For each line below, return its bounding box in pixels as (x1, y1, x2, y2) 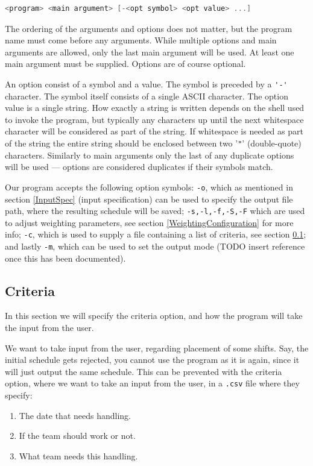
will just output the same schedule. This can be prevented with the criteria (5, 365, 282, 377)
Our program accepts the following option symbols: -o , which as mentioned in (5, 180, 293, 193)
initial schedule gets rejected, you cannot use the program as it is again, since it (5, 353, 300, 366)
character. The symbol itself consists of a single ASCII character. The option (5, 89, 288, 102)
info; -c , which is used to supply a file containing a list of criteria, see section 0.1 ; (5, 228, 306, 241)
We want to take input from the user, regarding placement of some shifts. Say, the (5, 341, 309, 354)
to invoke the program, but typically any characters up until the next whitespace (5, 113, 304, 125)
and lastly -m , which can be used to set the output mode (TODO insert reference (5, 240, 305, 252)
